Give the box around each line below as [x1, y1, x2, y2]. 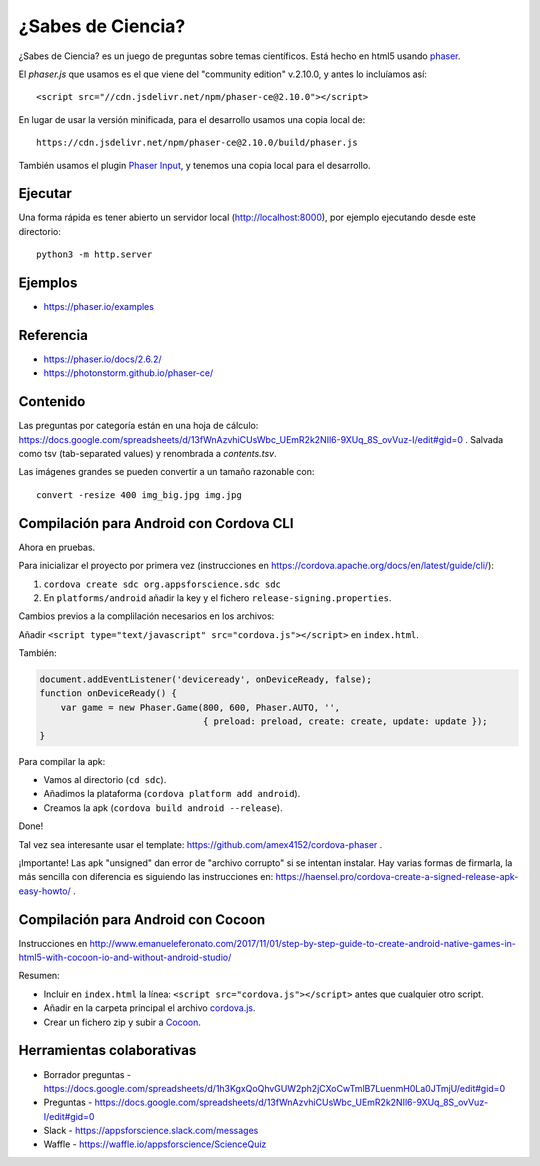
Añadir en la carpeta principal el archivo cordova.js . [43, 1002, 256, 1014]
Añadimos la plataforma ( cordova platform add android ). [43, 788, 301, 800]
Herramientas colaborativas [18, 1042, 197, 1059]
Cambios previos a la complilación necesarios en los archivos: [18, 610, 275, 622]
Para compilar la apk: [18, 755, 106, 767]
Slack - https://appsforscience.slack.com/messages [43, 1125, 259, 1137]
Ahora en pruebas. [18, 541, 96, 553]
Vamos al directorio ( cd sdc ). [43, 774, 167, 786]
